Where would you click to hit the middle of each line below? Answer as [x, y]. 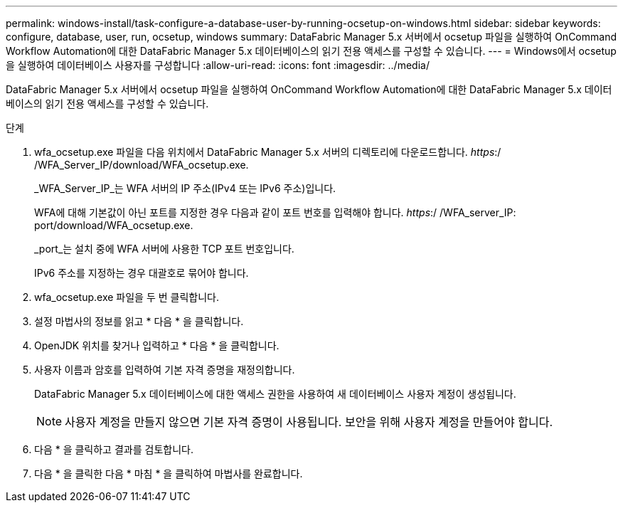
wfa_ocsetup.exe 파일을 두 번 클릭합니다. [127, 297]
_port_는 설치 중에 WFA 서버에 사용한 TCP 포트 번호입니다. [164, 249]
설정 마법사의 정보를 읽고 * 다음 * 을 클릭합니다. [139, 321]
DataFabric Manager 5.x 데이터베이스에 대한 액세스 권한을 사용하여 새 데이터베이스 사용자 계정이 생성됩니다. [275, 394]
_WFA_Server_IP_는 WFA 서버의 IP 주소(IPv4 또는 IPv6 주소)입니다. [185, 188]
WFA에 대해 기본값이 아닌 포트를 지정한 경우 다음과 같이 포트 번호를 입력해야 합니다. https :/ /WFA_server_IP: [275, 212]
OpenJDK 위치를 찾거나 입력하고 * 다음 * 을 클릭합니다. [157, 345]
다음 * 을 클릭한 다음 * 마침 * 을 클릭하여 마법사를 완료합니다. [169, 473]
